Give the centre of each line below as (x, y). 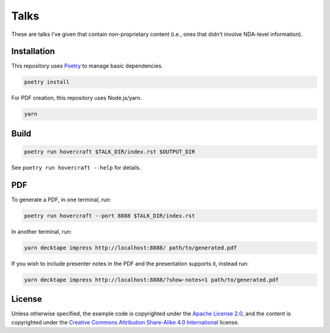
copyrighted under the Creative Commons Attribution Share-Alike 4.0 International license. (125, 322)
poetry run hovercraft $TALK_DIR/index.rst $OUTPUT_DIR (110, 152)
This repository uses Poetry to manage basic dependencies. (87, 66)
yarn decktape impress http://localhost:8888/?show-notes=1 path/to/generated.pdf (152, 280)
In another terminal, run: (42, 231)
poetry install (47, 82)
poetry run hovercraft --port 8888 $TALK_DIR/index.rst (110, 216)
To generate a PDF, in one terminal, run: (61, 199)
